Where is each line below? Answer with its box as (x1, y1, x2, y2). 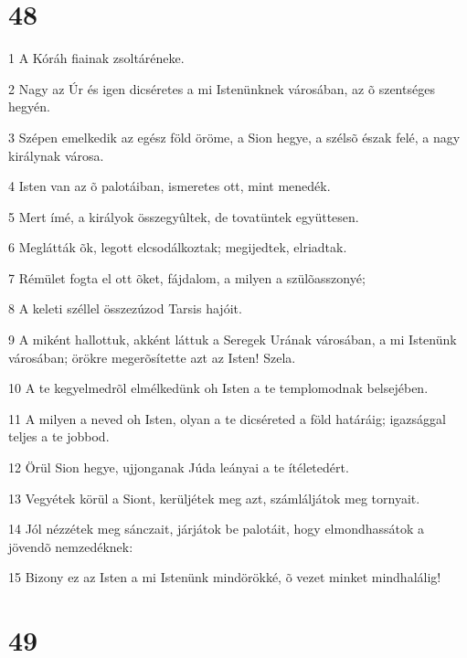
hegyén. (8, 97, 50, 116)
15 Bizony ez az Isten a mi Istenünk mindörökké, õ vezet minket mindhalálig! (8, 568, 441, 587)
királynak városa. (8, 145, 104, 164)
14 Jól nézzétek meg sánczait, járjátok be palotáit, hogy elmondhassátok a (8, 519, 425, 538)
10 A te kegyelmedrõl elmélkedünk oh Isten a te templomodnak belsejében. (8, 378, 429, 398)
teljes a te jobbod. (8, 427, 110, 446)
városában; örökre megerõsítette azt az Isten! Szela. (8, 347, 296, 366)
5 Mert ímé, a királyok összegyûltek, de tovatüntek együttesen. (8, 207, 359, 226)
